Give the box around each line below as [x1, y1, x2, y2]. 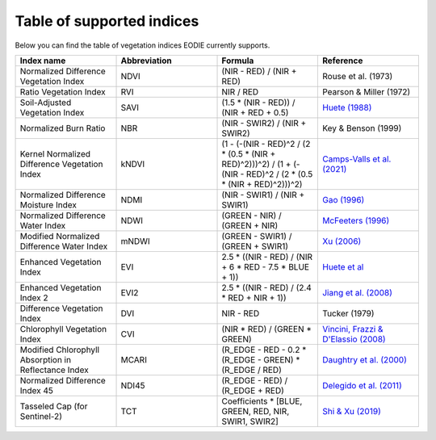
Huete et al [321, 261, 364, 272]
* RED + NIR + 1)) [221, 291, 287, 303]
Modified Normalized [19, 230, 100, 241]
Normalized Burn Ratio [19, 122, 106, 133]
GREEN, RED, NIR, [221, 405, 290, 417]
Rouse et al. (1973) [321, 70, 393, 82]
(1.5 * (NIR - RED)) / [221, 97, 296, 108]
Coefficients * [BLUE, [221, 396, 303, 407]
